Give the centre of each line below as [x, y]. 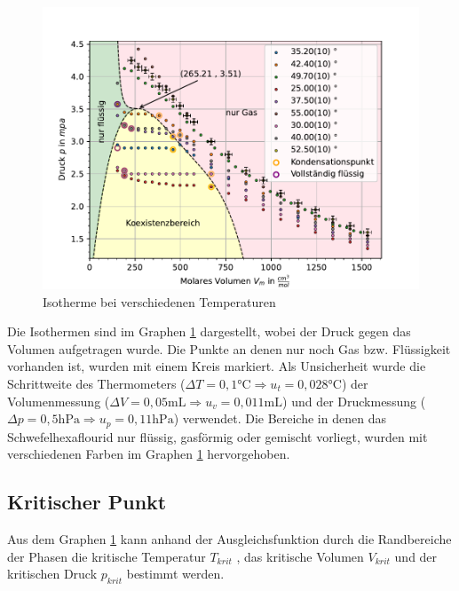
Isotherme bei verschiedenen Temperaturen [159, 301]
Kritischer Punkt [87, 502]
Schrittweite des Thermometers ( [96, 383]
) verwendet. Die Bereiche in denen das [280, 418]
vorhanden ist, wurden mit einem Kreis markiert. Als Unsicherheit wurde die [217, 366]
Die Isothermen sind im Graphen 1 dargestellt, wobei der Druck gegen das [209, 331]
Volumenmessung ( [59, 401]
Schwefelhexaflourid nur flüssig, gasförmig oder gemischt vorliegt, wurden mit [218, 436]
